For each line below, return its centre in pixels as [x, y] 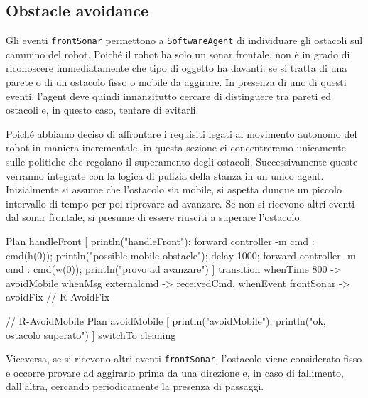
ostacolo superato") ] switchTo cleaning [91, 334]
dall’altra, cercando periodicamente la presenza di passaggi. [135, 386]
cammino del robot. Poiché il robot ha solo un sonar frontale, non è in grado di [178, 54]
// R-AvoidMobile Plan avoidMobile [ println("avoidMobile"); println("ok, [166, 320]
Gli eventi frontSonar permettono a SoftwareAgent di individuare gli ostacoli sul [184, 40]
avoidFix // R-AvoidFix [58, 297]
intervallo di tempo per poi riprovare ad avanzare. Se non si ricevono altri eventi [180, 203]
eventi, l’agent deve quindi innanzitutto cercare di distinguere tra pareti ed [169, 96]
